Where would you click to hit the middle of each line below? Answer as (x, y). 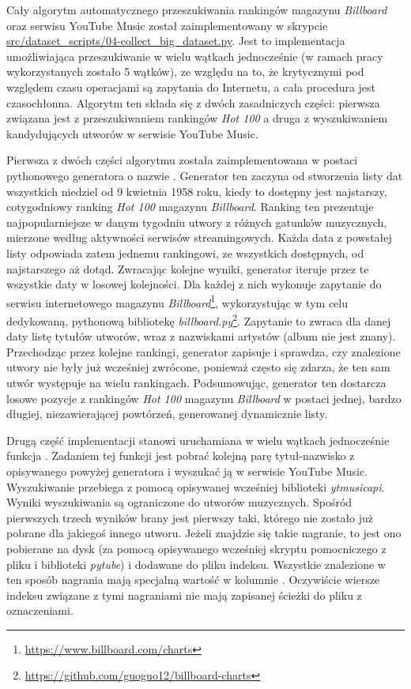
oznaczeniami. (40, 610)
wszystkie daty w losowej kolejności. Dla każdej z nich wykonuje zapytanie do (194, 284)
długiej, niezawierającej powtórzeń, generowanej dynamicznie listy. (167, 414)
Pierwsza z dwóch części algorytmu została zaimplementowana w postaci (182, 160)
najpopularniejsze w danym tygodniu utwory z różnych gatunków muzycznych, (197, 222)
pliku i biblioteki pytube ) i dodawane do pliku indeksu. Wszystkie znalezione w (196, 564)
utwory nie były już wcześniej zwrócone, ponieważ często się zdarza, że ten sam (198, 367)
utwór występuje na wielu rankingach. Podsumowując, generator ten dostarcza (196, 382)
